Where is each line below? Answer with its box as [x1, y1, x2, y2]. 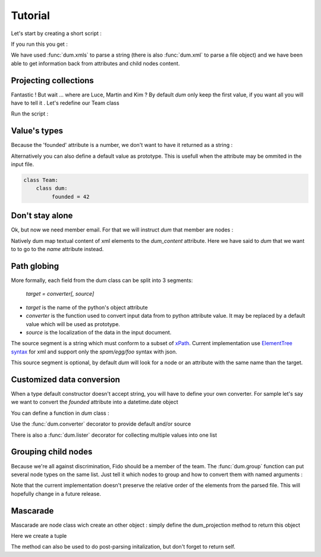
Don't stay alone [11, 211, 73, 221]
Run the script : [11, 110, 49, 117]
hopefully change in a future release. [11, 490, 101, 497]
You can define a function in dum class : [11, 409, 109, 417]
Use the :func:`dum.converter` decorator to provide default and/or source [11, 420, 191, 428]
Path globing [11, 261, 59, 271]
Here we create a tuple [11, 533, 67, 540]
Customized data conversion [11, 374, 120, 384]
